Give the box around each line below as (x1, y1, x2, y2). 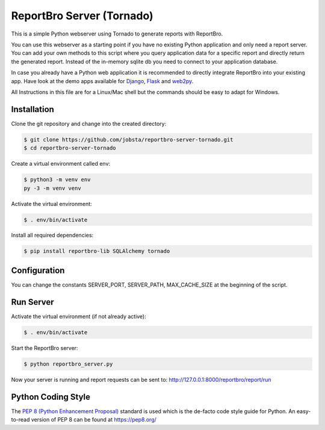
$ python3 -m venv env (23, 176, 91, 183)
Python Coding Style (11, 391, 90, 402)
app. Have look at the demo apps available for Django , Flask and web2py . (11, 77, 194, 84)
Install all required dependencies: (11, 232, 94, 239)
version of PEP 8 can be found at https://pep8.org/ (31, 416, 156, 423)
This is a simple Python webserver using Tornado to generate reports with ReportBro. (11, 30, 223, 37)
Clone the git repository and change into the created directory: (11, 120, 167, 127)
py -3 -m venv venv (23, 184, 81, 192)
